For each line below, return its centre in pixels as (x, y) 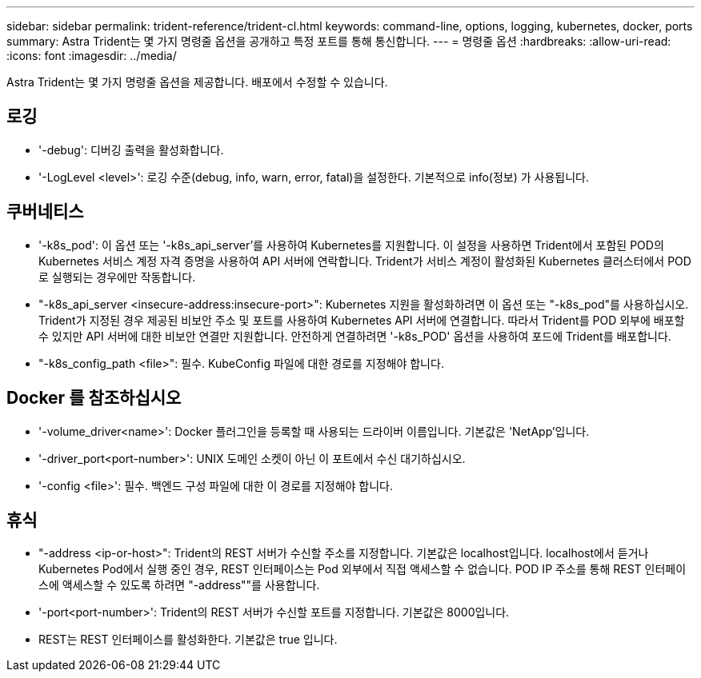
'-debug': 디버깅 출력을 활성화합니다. (131, 150)
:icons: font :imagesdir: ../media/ (92, 56)
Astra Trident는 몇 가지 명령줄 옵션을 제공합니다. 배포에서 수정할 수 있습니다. (197, 82)
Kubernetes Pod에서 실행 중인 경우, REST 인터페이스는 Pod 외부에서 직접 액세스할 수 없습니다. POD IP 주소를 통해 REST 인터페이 (363, 569)
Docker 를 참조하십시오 (94, 398)
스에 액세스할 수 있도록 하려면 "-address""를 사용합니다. (179, 585)
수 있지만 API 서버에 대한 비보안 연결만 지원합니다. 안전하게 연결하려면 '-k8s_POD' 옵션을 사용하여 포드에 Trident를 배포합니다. (355, 336)
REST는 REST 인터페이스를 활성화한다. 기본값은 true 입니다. (188, 640)
